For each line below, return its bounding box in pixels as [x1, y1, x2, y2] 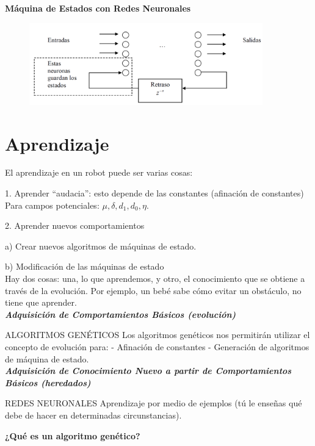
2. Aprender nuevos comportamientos [5, 219, 145, 232]
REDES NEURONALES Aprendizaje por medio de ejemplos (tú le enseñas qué [5, 397, 302, 409]
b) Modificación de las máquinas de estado [5, 260, 164, 273]
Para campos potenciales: [5, 198, 100, 211]
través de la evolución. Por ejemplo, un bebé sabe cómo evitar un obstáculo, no [5, 284, 302, 297]
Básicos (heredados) [5, 376, 91, 389]
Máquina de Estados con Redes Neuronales [5, 2, 191, 14]
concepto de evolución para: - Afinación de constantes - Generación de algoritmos [5, 340, 310, 353]
